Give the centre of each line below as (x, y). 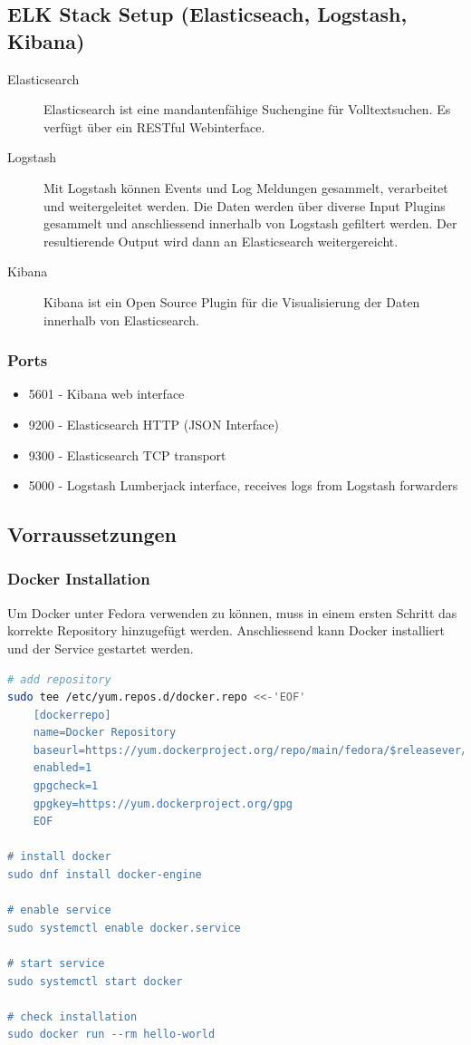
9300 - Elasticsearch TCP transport (127, 455)
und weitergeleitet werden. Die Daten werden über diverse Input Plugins (245, 205)
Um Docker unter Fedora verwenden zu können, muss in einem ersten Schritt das (232, 612)
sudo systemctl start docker (95, 981)
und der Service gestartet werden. (101, 648)
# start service (56, 963)
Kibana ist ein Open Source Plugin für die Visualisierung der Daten (232, 301)
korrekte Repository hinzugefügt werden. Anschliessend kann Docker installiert (226, 630)
